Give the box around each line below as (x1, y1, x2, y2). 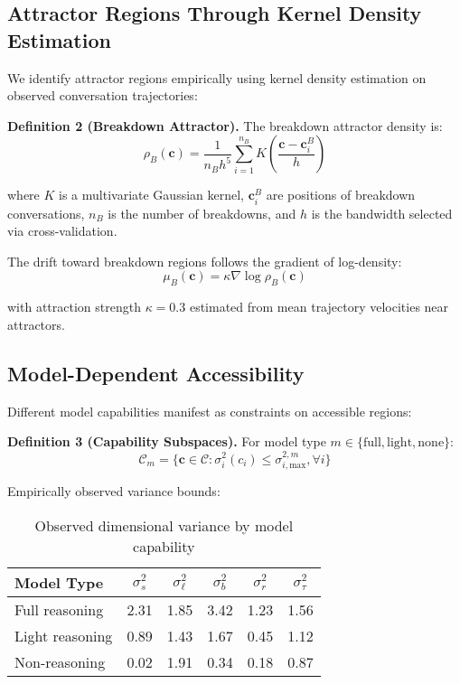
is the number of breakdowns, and (108, 203, 296, 222)
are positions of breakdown (266, 185, 416, 204)
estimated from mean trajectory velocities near (189, 297, 449, 316)
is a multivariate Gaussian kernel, (59, 185, 244, 204)
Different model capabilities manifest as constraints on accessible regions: (7, 401, 412, 420)
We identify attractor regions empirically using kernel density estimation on (7, 68, 427, 87)
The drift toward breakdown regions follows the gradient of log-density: (7, 251, 402, 270)
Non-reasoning (14, 651, 106, 672)
